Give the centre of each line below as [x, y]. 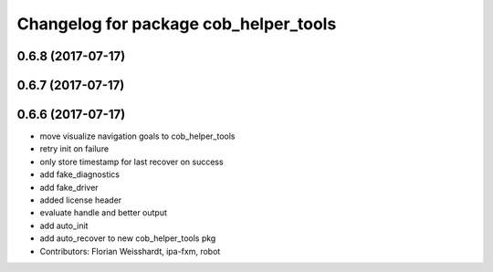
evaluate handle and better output [104, 213]
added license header [81, 200]
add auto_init [64, 225]
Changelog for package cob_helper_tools [177, 24]
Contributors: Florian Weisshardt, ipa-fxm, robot [130, 251]
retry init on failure [74, 149]
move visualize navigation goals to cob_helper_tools [138, 136]
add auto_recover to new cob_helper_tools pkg [128, 238]
